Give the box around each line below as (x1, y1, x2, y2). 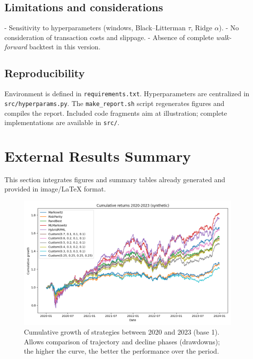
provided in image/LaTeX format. (4, 184, 106, 194)
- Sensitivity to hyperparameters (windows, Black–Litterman (4, 22, 186, 33)
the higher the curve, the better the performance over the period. (24, 346, 219, 356)
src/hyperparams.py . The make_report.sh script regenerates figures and (4, 98, 225, 108)
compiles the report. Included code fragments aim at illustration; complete (4, 107, 227, 118)
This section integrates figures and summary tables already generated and (4, 174, 226, 184)
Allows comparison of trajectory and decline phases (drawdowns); (24, 336, 220, 346)
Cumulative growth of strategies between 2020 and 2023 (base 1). (24, 327, 220, 337)
